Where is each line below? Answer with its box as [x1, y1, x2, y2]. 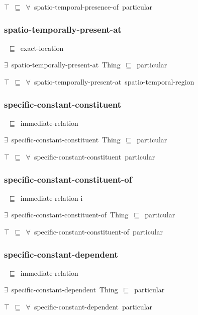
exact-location [20, 42, 64, 53]
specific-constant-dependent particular [34, 301, 153, 311]
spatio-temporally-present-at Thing [11, 59, 121, 70]
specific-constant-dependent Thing [11, 284, 118, 295]
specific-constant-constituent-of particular [34, 226, 163, 237]
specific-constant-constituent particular [34, 151, 155, 162]
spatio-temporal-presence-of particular [34, 2, 153, 12]
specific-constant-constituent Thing [11, 134, 121, 145]
